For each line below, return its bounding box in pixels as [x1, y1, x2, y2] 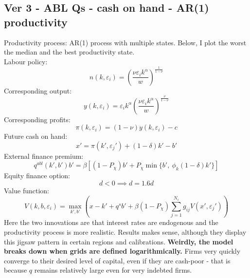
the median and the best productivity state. [4, 47, 135, 57]
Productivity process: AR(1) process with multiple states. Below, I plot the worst [4, 37, 247, 47]
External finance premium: [4, 150, 84, 161]
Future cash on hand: [4, 131, 68, 141]
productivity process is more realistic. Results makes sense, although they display [4, 226, 247, 237]
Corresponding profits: [4, 114, 71, 124]
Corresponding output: [4, 85, 72, 95]
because [4, 265, 27, 275]
